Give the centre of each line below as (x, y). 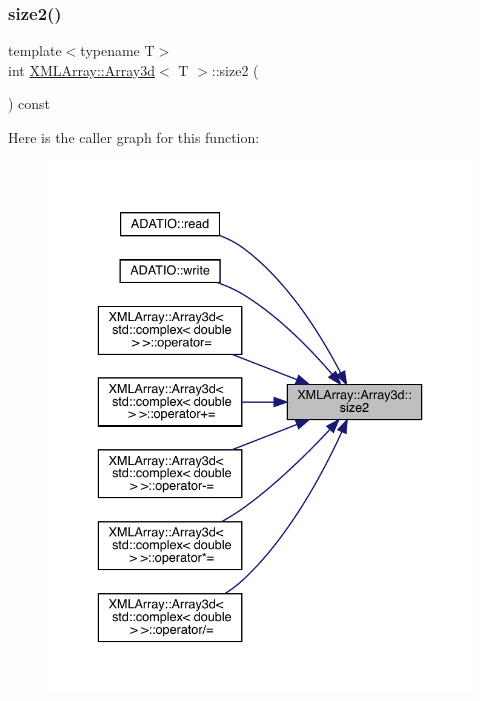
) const (29, 103)
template (35, 50)
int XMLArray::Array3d (82, 69)
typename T (117, 50)
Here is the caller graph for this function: (134, 137)
